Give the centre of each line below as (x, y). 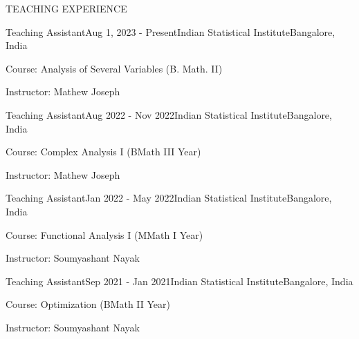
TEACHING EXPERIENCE (66, 8)
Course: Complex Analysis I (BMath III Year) (103, 152)
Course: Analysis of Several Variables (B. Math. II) (114, 68)
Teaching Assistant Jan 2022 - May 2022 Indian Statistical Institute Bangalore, (169, 198)
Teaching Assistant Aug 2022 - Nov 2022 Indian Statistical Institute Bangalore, (169, 114)
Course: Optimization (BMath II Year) (88, 304)
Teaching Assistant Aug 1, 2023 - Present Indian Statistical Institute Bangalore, (171, 31)
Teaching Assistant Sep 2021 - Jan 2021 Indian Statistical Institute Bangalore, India (179, 281)
